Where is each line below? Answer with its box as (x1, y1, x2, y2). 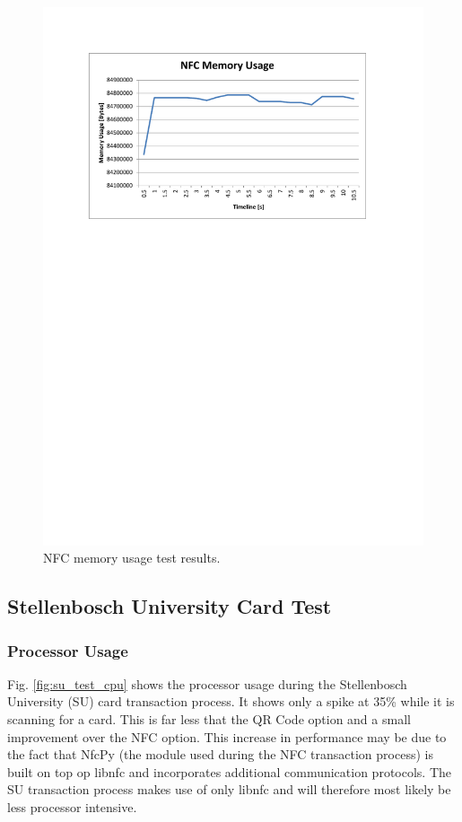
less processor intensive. (7, 798, 137, 817)
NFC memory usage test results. (43, 548, 221, 567)
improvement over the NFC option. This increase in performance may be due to (7, 727, 447, 746)
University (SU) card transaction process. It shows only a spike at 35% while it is (7, 692, 455, 711)
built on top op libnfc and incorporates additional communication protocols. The (7, 762, 452, 781)
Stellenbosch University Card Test (7, 592, 332, 620)
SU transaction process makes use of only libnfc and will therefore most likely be (7, 780, 451, 799)
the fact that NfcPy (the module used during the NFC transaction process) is (7, 745, 433, 764)
